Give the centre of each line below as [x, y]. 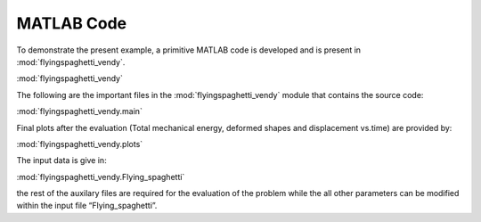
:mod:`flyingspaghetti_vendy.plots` [80, 144]
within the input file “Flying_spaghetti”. [87, 206]
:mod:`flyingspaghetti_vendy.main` [79, 111]
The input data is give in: [61, 160]
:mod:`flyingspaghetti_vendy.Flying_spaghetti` [101, 177]
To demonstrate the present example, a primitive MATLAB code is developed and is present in [188, 50]
